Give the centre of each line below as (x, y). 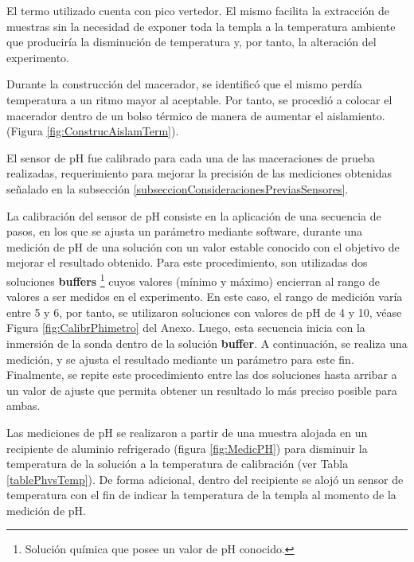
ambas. (23, 406)
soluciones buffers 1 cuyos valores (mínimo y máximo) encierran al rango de (193, 279)
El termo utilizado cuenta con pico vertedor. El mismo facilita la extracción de (198, 10)
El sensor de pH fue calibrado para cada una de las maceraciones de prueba (191, 157)
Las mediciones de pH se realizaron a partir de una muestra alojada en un (187, 432)
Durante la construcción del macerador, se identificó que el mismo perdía (184, 84)
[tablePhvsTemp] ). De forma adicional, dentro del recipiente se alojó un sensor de (205, 479)
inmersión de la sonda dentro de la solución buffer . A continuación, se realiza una (207, 343)
